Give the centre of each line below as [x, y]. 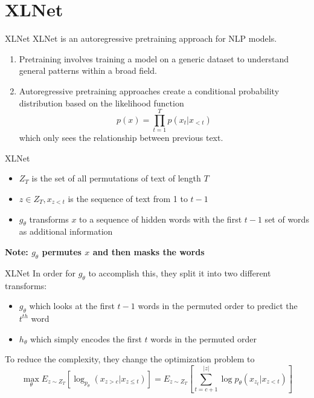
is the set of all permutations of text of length [116, 178]
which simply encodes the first [86, 338]
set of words [287, 219]
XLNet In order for [40, 272]
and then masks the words [149, 251]
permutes [62, 251]
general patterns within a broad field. [88, 70]
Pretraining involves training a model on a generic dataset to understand [154, 58]
